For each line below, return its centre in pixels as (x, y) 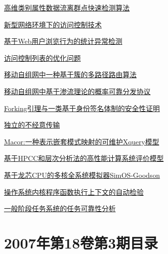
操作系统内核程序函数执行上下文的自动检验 (74, 191)
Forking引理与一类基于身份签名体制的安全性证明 (82, 108)
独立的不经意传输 (32, 125)
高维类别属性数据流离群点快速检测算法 (67, 7)
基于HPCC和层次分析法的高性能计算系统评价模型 (84, 158)
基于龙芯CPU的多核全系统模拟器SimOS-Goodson (82, 175)
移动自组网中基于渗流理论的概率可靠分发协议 (77, 91)
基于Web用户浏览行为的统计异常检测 (63, 41)
